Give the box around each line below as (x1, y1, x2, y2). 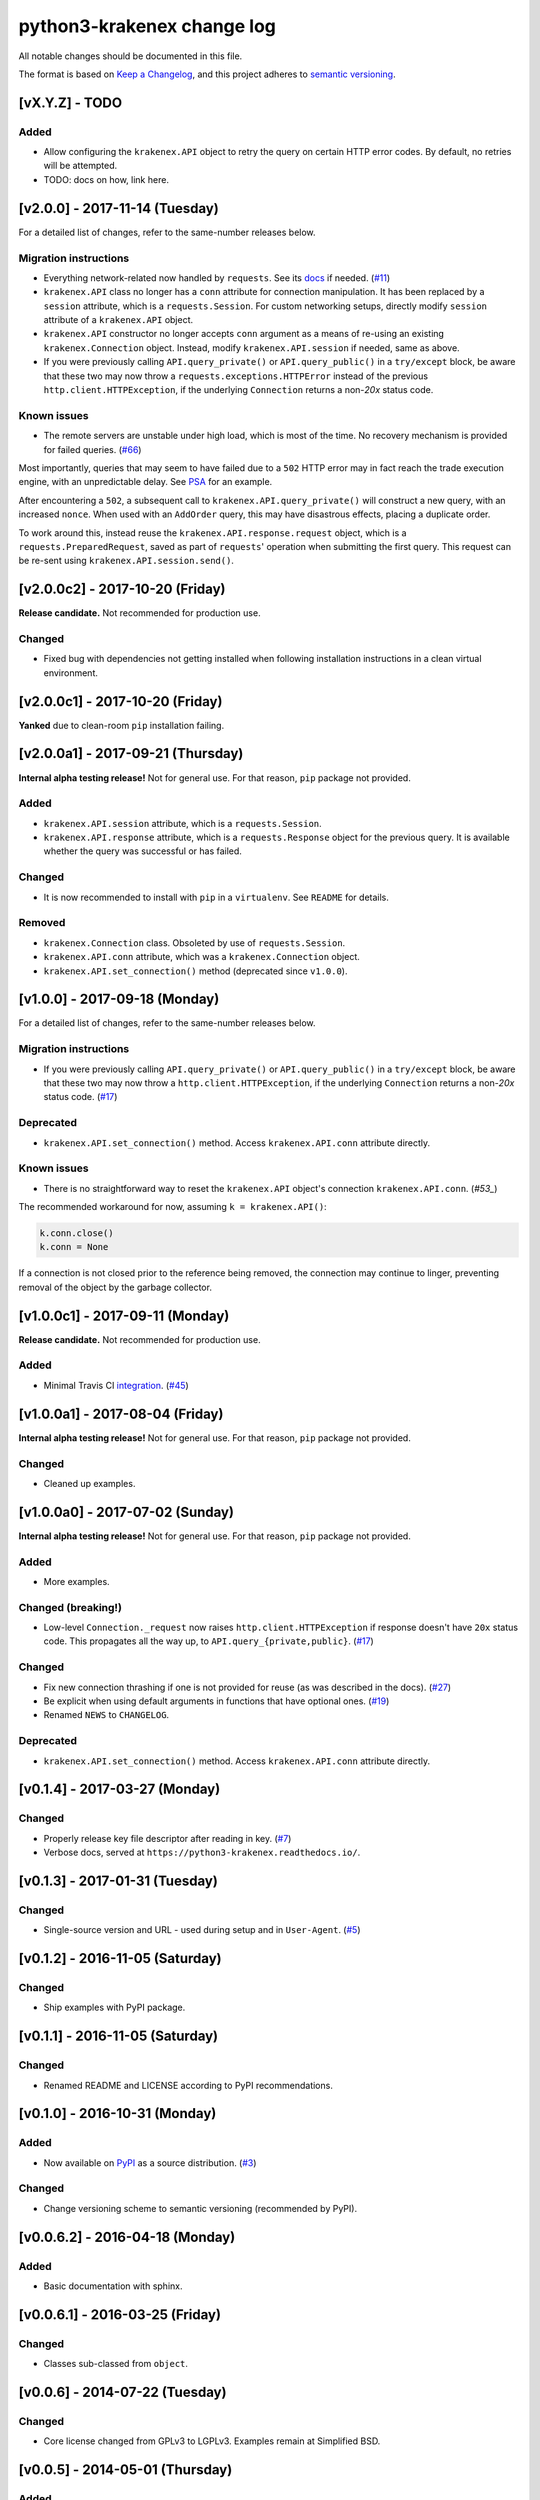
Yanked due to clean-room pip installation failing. (18, 719, 225, 731)
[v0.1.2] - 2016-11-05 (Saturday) (18, 1950, 222, 1967)
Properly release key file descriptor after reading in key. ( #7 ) (43, 1832, 292, 1844)
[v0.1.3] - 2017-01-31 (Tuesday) (18, 1872, 219, 1889)
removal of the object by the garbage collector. (18, 1281, 212, 1293)
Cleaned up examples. (43, 1477, 136, 1489)
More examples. (43, 1575, 110, 1587)
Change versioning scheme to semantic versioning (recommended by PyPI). (43, 2202, 358, 2214)
